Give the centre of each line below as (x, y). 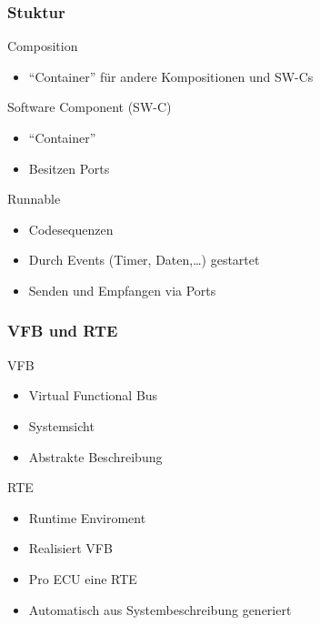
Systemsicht (61, 425)
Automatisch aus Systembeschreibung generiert (160, 609)
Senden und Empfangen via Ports (122, 290)
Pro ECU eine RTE (83, 578)
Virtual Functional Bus (93, 395)
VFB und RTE (63, 331)
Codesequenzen (71, 229)
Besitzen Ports (69, 168)
